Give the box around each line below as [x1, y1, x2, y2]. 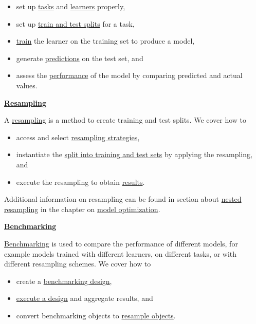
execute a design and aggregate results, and [16, 293, 153, 303]
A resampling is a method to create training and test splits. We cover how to [4, 115, 247, 125]
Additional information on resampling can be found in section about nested [4, 194, 242, 204]
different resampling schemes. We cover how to [4, 258, 151, 269]
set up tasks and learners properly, [16, 1, 125, 11]
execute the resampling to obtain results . [16, 176, 145, 187]
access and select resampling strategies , [16, 131, 140, 142]
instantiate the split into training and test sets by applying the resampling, [16, 149, 252, 160]
